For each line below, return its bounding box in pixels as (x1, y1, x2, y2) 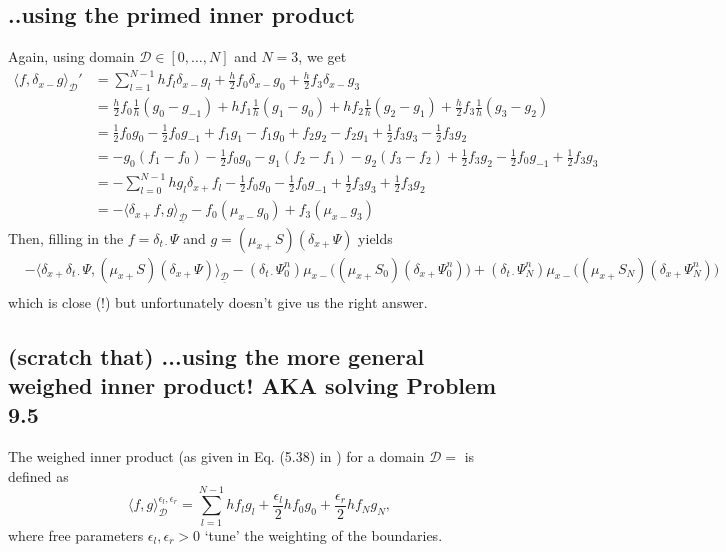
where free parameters (8, 524, 144, 545)
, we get (298, 46, 347, 67)
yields (358, 227, 393, 248)
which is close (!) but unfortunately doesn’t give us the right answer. (8, 291, 428, 312)
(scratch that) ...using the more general (8, 340, 425, 371)
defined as (8, 465, 69, 486)
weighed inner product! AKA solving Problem (8, 370, 497, 400)
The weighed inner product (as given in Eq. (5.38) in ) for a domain (8, 446, 425, 467)
